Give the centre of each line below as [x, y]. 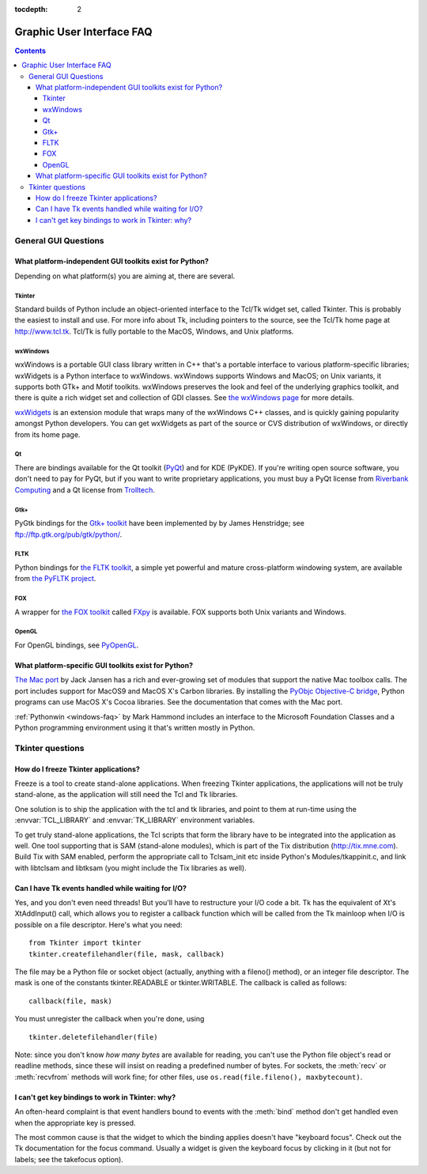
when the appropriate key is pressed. [75, 1123]
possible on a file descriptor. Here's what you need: [98, 924]
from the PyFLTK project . [55, 579]
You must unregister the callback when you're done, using [110, 1019]
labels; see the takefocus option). [69, 1159]
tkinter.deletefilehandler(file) [93, 1037]
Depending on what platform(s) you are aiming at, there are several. [125, 276]
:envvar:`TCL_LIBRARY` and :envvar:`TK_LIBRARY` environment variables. [135, 820]
